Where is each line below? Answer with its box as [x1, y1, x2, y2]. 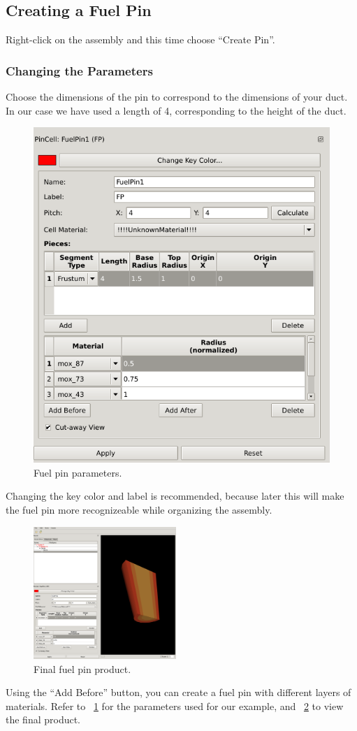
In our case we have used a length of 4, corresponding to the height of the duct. [6, 103, 347, 117]
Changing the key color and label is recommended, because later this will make [6, 488, 344, 503]
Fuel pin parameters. [34, 465, 122, 479]
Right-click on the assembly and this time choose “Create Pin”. [6, 32, 275, 47]
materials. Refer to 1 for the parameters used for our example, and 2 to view [6, 698, 344, 713]
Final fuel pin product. [34, 661, 131, 676]
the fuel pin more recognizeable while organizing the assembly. [6, 502, 272, 516]
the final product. [6, 712, 81, 727]
